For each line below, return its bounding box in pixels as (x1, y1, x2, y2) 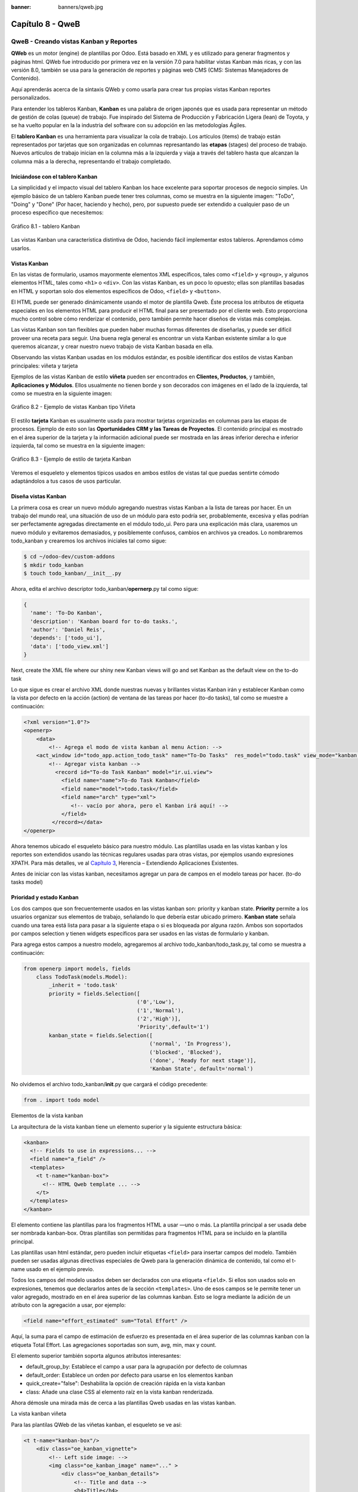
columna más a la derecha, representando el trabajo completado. (11, 158, 172, 165)
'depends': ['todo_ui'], (30, 634, 103, 642)
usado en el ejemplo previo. (26, 1265, 95, 1272)
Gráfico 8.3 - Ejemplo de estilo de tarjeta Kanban (11, 455, 131, 463)
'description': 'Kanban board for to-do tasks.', (30, 618, 178, 625)
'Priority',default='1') (137, 1024, 209, 1031)
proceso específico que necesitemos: (11, 209, 104, 216)
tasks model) (11, 878, 43, 886)
